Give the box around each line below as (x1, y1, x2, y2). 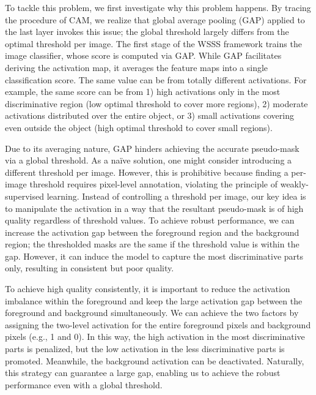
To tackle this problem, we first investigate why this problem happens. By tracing (5, 1, 311, 13)
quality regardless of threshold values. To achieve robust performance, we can (5, 214, 295, 227)
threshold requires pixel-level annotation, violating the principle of (29, 178, 278, 190)
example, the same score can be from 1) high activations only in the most (5, 85, 281, 98)
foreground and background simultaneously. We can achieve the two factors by (5, 306, 299, 319)
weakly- (280, 178, 309, 190)
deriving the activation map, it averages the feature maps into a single (5, 61, 268, 73)
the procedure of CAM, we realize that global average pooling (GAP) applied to (5, 13, 305, 26)
